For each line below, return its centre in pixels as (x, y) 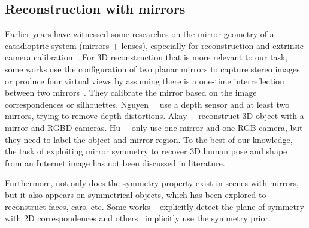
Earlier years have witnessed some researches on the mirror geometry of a (140, 34)
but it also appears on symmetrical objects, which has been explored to (136, 194)
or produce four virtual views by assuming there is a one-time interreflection (145, 80)
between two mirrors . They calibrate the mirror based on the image (131, 92)
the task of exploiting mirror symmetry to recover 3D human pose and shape (146, 151)
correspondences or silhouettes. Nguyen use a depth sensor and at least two (147, 104)
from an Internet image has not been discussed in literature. (115, 162)
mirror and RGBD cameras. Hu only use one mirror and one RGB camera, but (154, 127)
